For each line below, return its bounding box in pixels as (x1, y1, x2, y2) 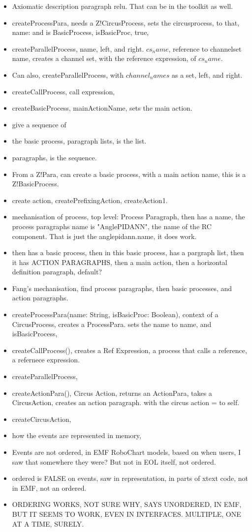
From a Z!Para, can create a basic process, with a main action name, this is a (12, 169, 246, 179)
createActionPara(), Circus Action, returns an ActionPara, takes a (12, 387, 212, 398)
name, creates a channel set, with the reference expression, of (12, 53, 196, 63)
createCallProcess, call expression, (12, 86, 115, 96)
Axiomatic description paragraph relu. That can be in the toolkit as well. (12, 1, 233, 11)
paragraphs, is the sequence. (12, 152, 97, 162)
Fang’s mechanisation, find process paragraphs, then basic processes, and (12, 283, 232, 293)
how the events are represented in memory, (12, 430, 141, 441)
